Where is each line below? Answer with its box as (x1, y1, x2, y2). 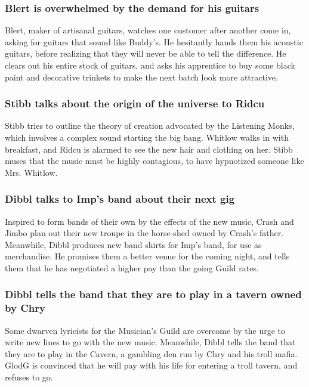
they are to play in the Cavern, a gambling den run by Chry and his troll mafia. (5, 347, 298, 360)
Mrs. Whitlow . (5, 166, 58, 178)
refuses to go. (5, 371, 53, 383)
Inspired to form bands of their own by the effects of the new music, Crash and (5, 215, 294, 227)
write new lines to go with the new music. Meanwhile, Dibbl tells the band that (5, 336, 296, 348)
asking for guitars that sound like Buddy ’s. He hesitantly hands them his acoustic (5, 35, 303, 48)
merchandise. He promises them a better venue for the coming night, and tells (5, 250, 290, 262)
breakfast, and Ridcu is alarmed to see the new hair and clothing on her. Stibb (5, 143, 293, 155)
